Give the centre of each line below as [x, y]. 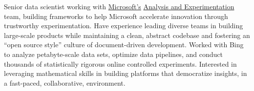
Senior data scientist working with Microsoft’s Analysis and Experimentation [119, 6]
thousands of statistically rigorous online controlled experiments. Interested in [120, 64]
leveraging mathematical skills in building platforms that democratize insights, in [126, 73]
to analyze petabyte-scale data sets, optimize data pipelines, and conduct [113, 54]
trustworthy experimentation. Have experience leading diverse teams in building [124, 26]
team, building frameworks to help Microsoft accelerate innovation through [116, 16]
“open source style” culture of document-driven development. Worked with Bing [124, 45]
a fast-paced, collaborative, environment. [65, 82]
